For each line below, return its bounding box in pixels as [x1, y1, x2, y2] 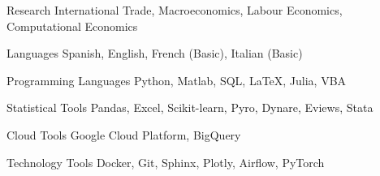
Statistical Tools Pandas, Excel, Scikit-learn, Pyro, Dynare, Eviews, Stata [6, 99, 374, 116]
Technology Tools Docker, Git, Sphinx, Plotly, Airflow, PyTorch [6, 153, 325, 170]
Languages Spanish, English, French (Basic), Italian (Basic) [6, 45, 303, 62]
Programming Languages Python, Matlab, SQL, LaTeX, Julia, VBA [6, 71, 347, 88]
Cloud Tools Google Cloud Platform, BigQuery [6, 126, 241, 143]
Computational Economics [6, 17, 138, 34]
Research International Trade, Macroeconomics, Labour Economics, [6, 2, 343, 18]
